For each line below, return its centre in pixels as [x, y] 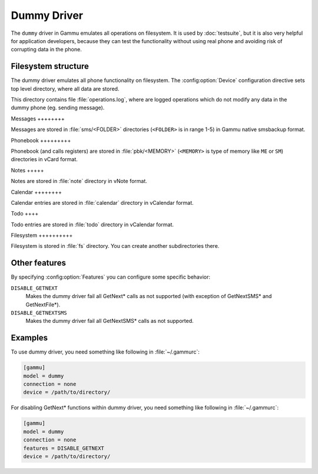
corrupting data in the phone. [46, 50]
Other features [38, 263]
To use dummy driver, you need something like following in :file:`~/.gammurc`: [105, 352]
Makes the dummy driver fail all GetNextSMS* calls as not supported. [110, 321]
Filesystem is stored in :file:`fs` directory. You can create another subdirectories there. [115, 246]
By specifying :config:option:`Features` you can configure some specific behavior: [110, 277]
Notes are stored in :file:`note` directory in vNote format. [79, 181]
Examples [29, 338]
